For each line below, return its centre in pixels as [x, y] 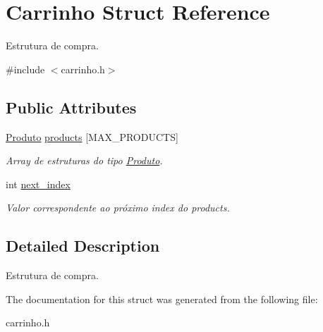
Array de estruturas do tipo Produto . [84, 160]
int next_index [38, 184]
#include [25, 69]
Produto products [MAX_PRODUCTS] [92, 136]
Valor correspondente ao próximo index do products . [118, 208]
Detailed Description [83, 246]
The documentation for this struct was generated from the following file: [162, 299]
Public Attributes [71, 107]
